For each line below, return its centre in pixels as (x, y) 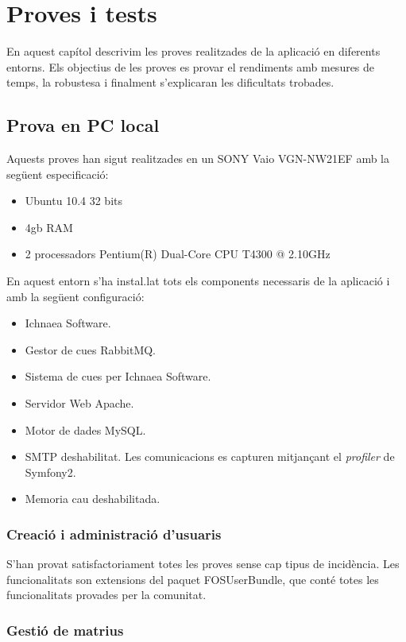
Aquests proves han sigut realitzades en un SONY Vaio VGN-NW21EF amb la (198, 159)
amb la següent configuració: (75, 296)
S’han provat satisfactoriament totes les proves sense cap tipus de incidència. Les (203, 564)
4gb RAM (49, 227)
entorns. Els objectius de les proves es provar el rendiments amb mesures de (191, 66)
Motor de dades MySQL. (85, 429)
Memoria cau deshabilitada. (93, 499)
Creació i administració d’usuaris (114, 534)
